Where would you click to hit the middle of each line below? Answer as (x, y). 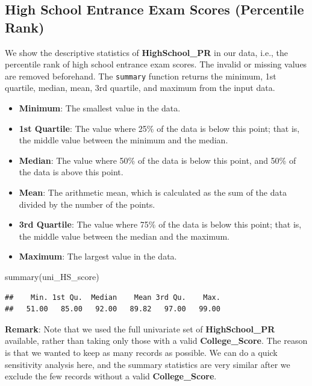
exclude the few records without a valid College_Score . (111, 376)
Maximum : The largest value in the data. (98, 256)
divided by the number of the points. (87, 204)
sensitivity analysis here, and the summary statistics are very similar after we (148, 364)
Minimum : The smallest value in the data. (100, 108)
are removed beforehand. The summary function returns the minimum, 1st (141, 76)
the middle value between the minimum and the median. (123, 140)
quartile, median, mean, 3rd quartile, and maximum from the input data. (140, 88)
